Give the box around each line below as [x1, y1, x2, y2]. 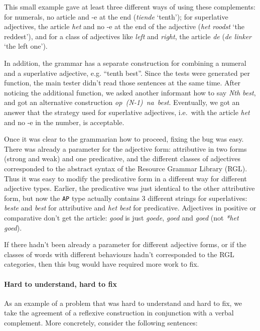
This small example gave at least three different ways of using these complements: [4, 2, 256, 12]
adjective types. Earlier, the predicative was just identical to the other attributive [4, 183, 255, 193]
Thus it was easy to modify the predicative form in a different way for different [4, 173, 247, 183]
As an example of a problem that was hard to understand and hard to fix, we [4, 297, 242, 308]
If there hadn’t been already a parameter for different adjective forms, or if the [4, 239, 246, 250]
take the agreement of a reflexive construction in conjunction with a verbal [4, 307, 234, 318]
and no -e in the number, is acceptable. [4, 117, 124, 127]
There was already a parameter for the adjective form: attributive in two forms [4, 143, 247, 154]
